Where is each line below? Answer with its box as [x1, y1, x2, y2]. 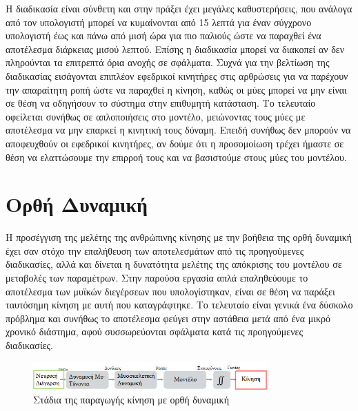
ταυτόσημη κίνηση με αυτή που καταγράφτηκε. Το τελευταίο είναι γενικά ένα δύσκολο [6, 297, 353, 312]
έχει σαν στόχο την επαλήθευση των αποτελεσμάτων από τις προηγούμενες [6, 243, 304, 257]
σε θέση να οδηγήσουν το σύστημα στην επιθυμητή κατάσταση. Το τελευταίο [6, 96, 316, 110]
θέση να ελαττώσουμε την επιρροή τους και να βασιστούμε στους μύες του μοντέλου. [6, 149, 347, 164]
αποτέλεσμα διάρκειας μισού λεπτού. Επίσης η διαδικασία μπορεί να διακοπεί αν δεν [6, 41, 345, 56]
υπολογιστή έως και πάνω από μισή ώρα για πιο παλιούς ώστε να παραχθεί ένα [6, 28, 321, 43]
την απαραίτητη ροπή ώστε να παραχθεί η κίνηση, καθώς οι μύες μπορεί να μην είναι [6, 82, 347, 96]
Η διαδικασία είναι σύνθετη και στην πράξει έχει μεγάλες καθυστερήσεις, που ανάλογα [6, 1, 352, 15]
